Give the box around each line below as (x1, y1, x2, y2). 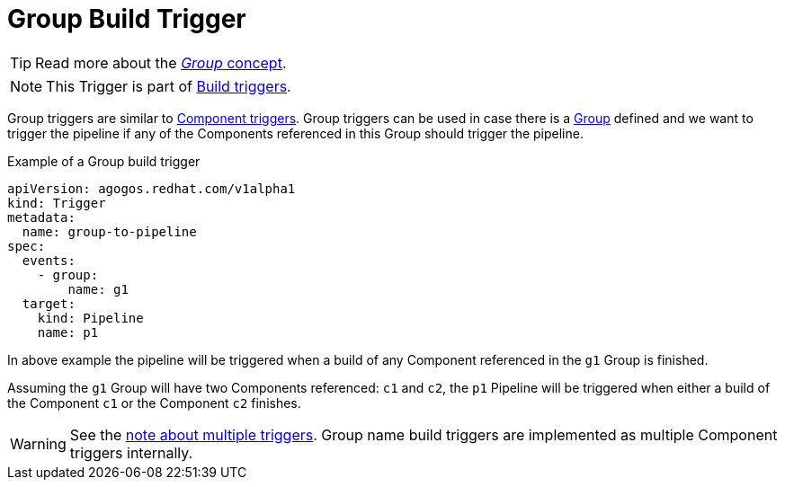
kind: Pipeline (37, 310, 144, 325)
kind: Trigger (7, 195, 106, 210)
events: (22, 252, 76, 268)
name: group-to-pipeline (22, 224, 197, 239)
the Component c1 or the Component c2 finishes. (7, 394, 301, 411)
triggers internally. (69, 443, 193, 462)
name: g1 (67, 281, 129, 297)
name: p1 (37, 324, 99, 340)
